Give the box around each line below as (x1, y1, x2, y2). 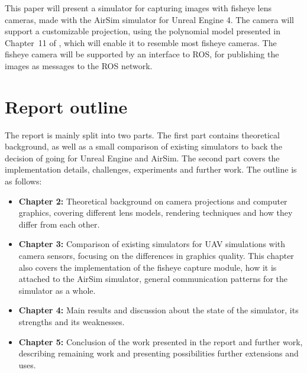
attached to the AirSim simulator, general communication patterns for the (18, 273, 287, 285)
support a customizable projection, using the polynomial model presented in (5, 25, 280, 37)
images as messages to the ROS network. (5, 59, 153, 72)
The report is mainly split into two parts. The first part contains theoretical (5, 128, 280, 141)
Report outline (5, 94, 128, 118)
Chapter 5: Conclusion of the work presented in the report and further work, (18, 335, 303, 348)
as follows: (5, 175, 42, 187)
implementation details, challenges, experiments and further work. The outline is (5, 163, 297, 176)
